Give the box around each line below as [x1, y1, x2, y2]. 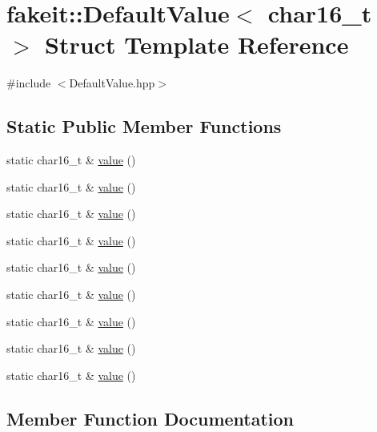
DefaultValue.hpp [69, 75, 155, 91]
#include [6, 75, 51, 91]
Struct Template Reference [45, 28, 349, 61]
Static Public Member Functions [6, 114, 282, 139]
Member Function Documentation [6, 406, 295, 430]
